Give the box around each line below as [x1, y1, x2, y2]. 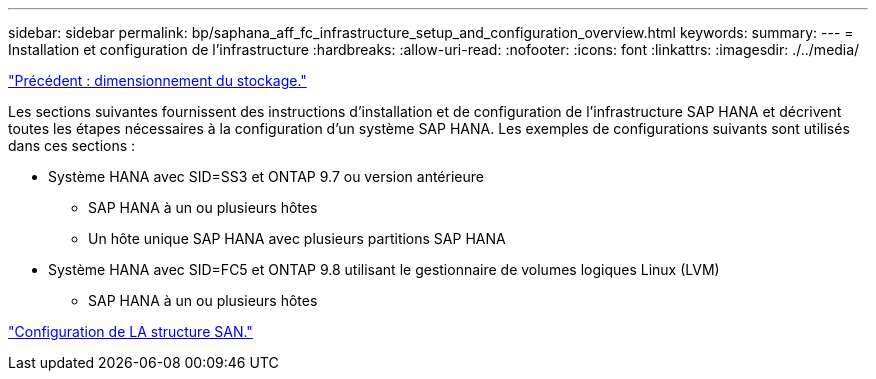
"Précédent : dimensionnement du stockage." [8, 72, 307, 89]
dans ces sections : [8, 137, 136, 154]
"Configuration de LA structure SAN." [8, 323, 253, 340]
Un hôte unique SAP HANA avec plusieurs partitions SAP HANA [88, 230, 506, 247]
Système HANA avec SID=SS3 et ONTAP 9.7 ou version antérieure [48, 168, 484, 185]
